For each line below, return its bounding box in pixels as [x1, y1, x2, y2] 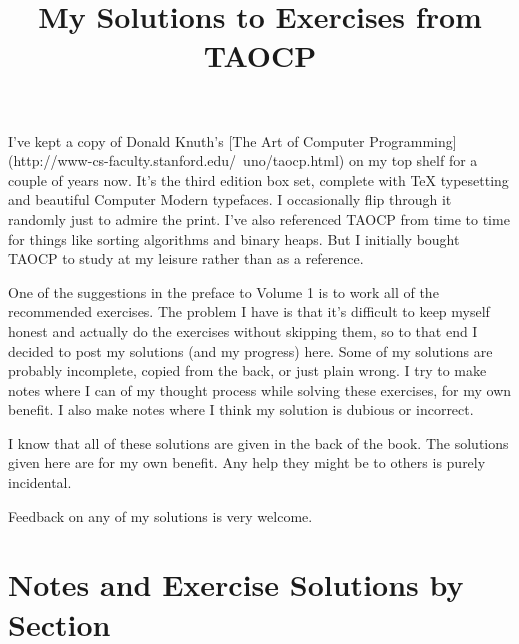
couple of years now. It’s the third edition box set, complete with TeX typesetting [8, 169, 509, 190]
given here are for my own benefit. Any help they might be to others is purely [8, 452, 486, 473]
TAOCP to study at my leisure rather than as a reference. [8, 248, 364, 269]
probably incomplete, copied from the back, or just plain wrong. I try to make [8, 360, 487, 381]
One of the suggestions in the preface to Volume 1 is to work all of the [8, 281, 439, 302]
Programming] [369, 130, 457, 151]
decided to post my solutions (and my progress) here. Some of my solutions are [8, 340, 493, 361]
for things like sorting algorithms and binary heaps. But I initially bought [8, 228, 460, 249]
